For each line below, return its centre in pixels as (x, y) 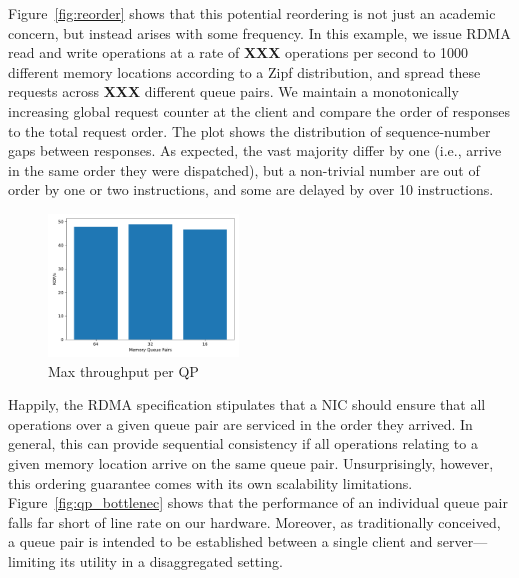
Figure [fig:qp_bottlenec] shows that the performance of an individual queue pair (258, 502)
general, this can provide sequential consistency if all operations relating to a (243, 443)
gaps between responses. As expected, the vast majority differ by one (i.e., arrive (255, 150)
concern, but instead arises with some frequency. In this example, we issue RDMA (259, 32)
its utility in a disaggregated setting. (171, 560)
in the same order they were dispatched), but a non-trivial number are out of (244, 169)
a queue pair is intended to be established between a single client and (220, 541)
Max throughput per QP (123, 370)
